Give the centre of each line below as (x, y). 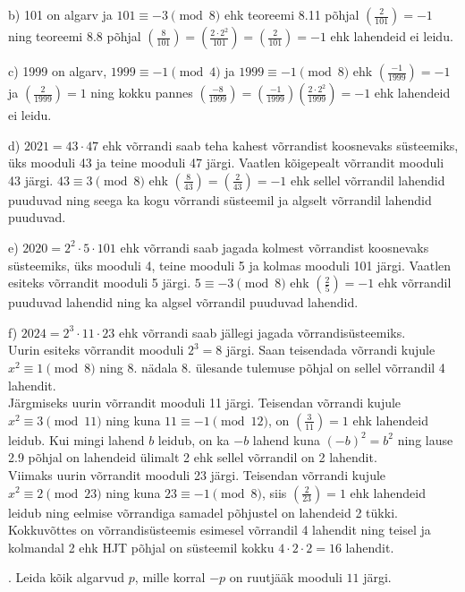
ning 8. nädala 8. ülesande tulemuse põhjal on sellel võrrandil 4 (272, 367)
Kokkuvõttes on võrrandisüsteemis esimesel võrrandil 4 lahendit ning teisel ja (220, 530)
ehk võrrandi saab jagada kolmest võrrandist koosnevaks (275, 247)
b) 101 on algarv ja (60, 14)
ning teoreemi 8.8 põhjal (75, 36)
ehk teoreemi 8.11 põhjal (292, 14)
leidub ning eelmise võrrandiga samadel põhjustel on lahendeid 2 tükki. (203, 512)
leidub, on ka (194, 439)
